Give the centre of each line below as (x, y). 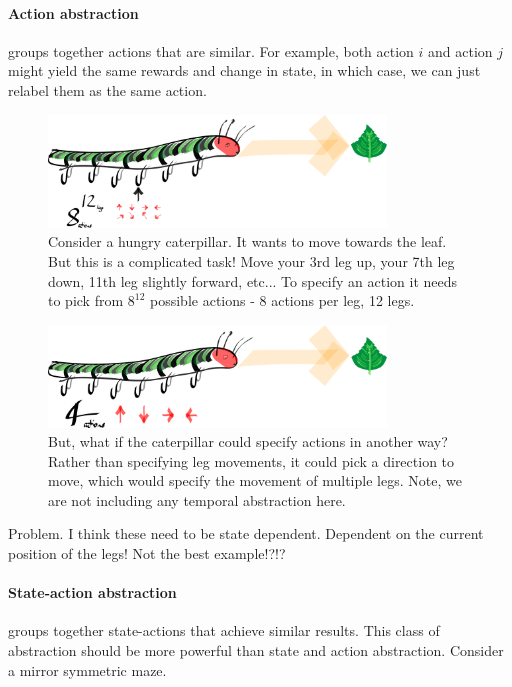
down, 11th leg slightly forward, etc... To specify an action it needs (253, 280)
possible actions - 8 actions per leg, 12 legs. (282, 300)
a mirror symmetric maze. (87, 669)
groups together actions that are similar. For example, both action (211, 50)
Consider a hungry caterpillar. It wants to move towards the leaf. (247, 241)
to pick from (86, 300)
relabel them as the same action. (107, 89)
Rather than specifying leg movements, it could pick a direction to (251, 460)
